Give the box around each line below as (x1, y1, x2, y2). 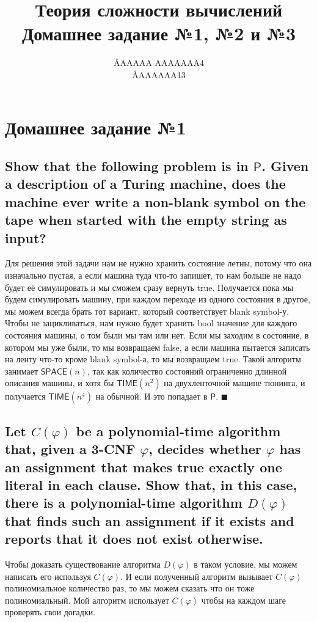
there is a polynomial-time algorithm (5, 493, 242, 512)
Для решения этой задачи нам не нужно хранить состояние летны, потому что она (5, 257, 312, 269)
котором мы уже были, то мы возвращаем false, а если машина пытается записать (5, 340, 310, 353)
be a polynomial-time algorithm (76, 421, 281, 440)
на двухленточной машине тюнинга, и (164, 376, 305, 389)
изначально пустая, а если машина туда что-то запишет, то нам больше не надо (5, 269, 302, 282)
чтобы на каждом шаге (201, 593, 286, 606)
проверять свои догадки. (5, 606, 96, 618)
